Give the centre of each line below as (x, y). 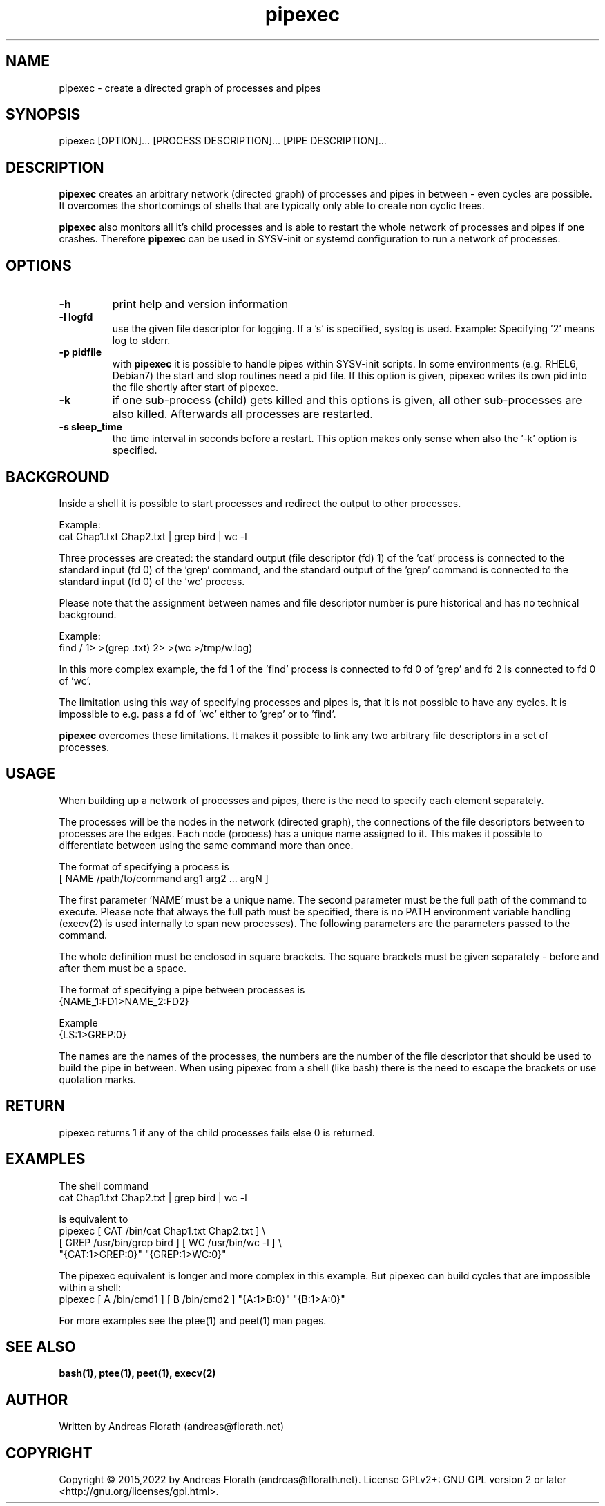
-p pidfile (80, 352)
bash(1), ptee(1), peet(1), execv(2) (137, 1373)
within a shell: (90, 1287)
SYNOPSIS (43, 115)
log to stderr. (141, 341)
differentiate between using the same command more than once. (206, 845)
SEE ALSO (41, 1346)
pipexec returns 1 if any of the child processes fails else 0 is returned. (217, 1132)
